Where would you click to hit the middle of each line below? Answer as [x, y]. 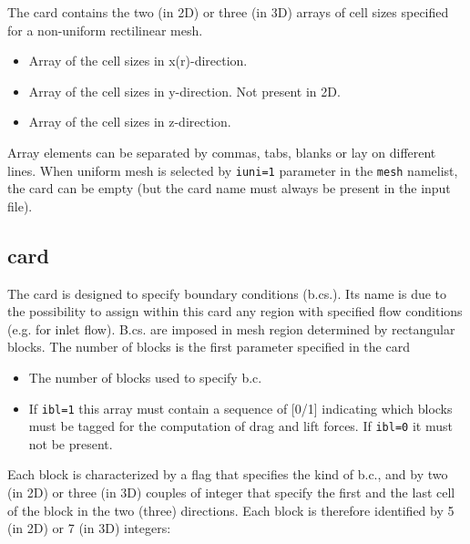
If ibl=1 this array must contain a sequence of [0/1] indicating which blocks [240, 408]
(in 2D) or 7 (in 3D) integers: [89, 528]
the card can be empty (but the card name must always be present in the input [229, 188]
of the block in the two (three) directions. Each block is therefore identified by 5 [231, 510]
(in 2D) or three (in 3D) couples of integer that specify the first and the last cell [231, 493]
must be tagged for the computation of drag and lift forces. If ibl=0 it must [240, 426]
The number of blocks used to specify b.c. [145, 377]
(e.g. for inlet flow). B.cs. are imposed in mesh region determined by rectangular [231, 328]
